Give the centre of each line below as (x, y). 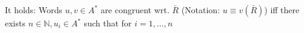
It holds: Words (34, 10)
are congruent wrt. (135, 10)
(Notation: (201, 10)
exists (15, 23)
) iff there (282, 10)
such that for (108, 23)
